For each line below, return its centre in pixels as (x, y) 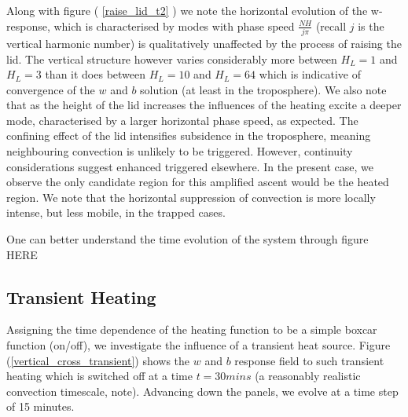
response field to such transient (309, 360)
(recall (331, 26)
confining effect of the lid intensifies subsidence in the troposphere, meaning (189, 135)
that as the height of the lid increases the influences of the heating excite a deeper (204, 105)
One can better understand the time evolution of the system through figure (187, 239)
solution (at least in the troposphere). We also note (263, 89)
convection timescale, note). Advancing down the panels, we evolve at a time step (202, 391)
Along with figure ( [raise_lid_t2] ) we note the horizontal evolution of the (187, 10)
